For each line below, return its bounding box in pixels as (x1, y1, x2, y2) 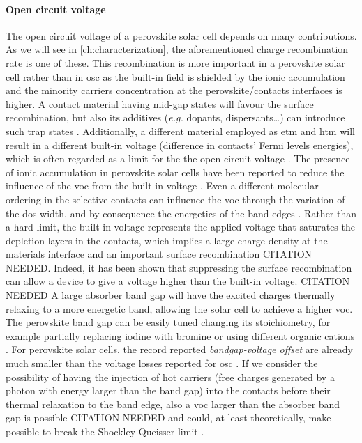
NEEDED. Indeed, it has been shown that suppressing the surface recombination (6, 260, 352, 274)
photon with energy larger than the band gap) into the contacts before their (6, 383, 331, 398)
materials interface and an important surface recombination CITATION (6, 247, 312, 261)
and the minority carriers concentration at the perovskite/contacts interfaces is (6, 83, 342, 98)
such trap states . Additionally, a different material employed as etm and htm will (6, 123, 355, 138)
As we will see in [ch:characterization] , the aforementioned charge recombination (6, 42, 349, 56)
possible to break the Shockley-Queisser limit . (6, 424, 204, 439)
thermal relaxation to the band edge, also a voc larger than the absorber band (6, 396, 340, 411)
